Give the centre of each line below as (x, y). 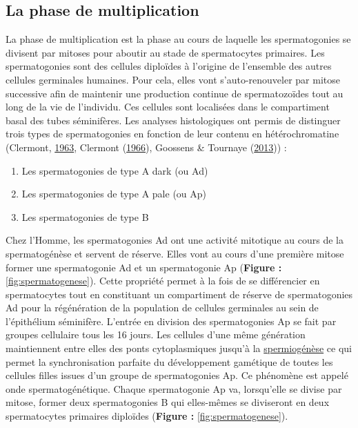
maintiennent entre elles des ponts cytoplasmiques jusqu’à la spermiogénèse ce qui (179, 348)
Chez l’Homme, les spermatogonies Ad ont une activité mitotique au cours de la (175, 240)
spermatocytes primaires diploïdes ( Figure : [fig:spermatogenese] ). (147, 416)
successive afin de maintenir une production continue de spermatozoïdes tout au (175, 93)
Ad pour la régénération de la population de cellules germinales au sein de (162, 308)
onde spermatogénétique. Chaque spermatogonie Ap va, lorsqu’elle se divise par (174, 388)
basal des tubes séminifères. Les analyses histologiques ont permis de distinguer (173, 120)
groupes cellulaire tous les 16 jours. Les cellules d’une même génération (156, 334)
